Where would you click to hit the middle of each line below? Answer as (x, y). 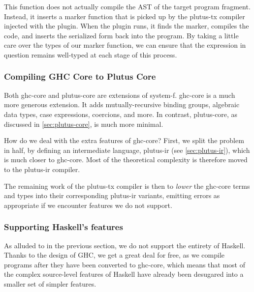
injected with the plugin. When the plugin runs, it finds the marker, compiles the (127, 26)
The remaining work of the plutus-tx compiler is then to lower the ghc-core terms (127, 186)
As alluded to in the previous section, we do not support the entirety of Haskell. (125, 245)
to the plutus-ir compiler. (42, 169)
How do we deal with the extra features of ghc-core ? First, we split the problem (124, 140)
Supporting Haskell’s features (63, 227)
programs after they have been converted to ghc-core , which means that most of (125, 264)
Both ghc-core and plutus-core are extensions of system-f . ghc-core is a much (120, 95)
